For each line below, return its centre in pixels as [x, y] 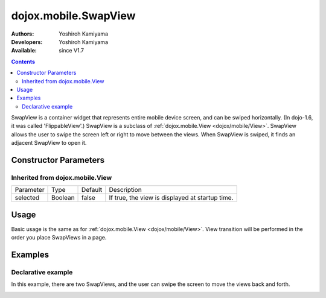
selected [27, 198]
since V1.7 [72, 51]
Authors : [23, 34]
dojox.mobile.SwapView [73, 16]
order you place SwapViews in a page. [59, 238]
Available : [24, 51]
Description [125, 190]
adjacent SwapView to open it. [49, 143]
